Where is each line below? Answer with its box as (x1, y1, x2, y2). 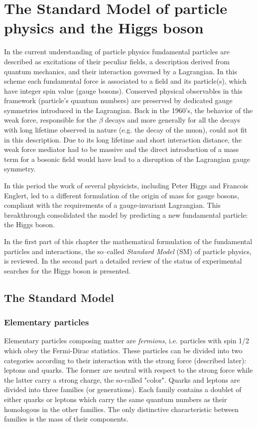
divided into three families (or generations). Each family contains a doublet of (4, 384, 242, 395)
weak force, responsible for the (4, 115, 97, 125)
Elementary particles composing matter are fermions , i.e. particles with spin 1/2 (4, 335, 250, 346)
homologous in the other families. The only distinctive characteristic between (4, 404, 239, 414)
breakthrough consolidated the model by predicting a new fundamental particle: (4, 209, 248, 220)
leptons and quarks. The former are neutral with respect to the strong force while (4, 365, 253, 375)
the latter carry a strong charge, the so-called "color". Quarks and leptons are (4, 374, 240, 385)
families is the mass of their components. (4, 414, 128, 424)
